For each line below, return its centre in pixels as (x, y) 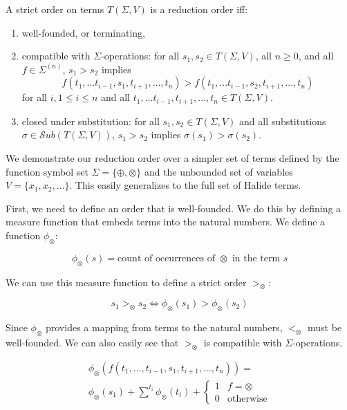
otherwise (247, 399)
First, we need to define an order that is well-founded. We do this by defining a (173, 208)
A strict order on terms (55, 9)
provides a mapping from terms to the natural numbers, (164, 327)
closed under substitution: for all (91, 121)
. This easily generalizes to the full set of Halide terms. (185, 185)
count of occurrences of (166, 258)
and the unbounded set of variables (218, 171)
